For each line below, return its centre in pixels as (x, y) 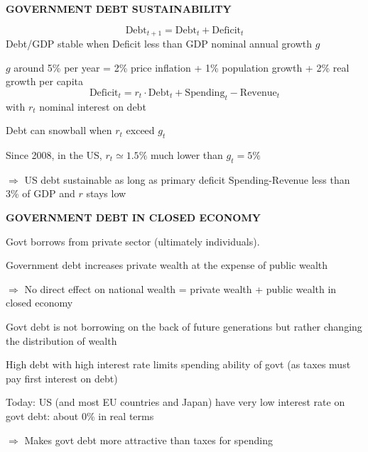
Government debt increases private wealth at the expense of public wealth (167, 265)
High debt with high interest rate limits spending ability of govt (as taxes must (178, 364)
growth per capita (44, 81)
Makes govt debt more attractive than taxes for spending (148, 440)
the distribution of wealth (61, 340)
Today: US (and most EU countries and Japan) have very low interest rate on (175, 402)
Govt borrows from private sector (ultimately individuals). (133, 241)
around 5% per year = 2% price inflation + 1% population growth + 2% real (182, 67)
